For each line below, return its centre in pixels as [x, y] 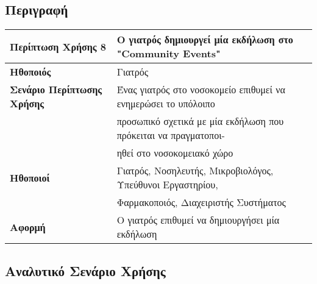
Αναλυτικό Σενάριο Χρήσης [85, 270]
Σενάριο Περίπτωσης [56, 90]
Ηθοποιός [30, 72]
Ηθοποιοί [30, 177]
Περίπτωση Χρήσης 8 [58, 46]
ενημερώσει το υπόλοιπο [166, 104]
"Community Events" [169, 54]
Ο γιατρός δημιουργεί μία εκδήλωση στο [205, 40]
